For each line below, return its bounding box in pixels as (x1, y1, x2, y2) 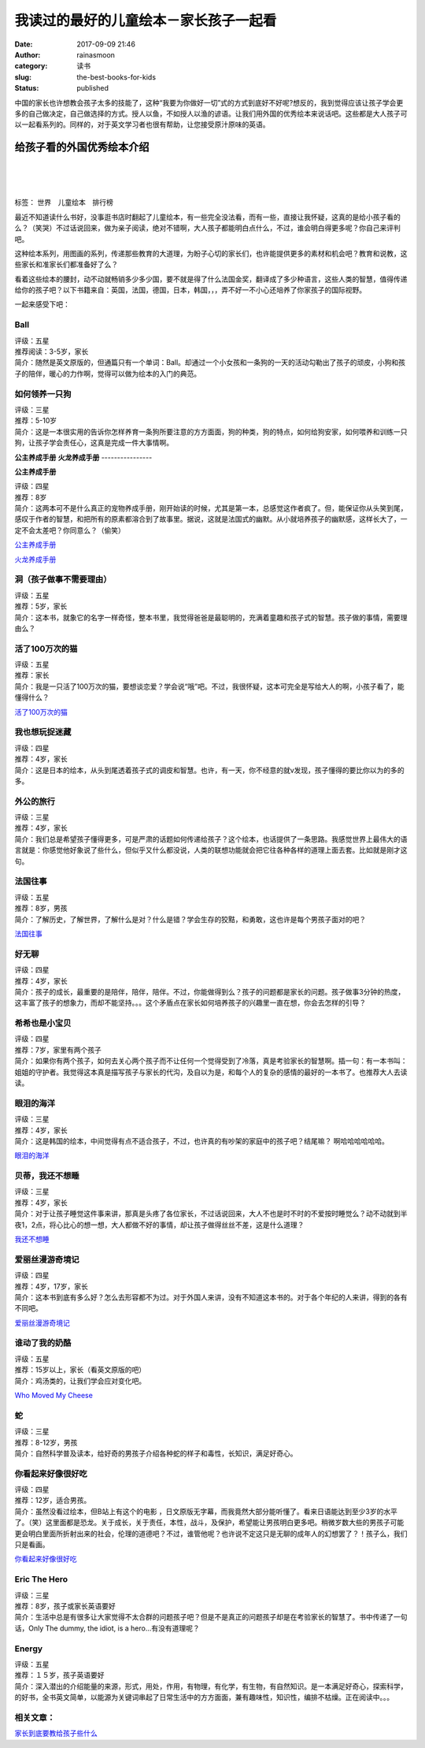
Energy (14, 1643, 43, 1654)
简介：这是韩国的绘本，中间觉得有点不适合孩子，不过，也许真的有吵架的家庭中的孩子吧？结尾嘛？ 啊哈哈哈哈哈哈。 (14, 1136, 389, 1146)
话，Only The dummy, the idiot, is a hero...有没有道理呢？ (14, 1623, 200, 1633)
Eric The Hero (14, 1574, 68, 1585)
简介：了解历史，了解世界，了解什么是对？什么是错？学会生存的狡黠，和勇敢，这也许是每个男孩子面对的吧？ (14, 914, 366, 924)
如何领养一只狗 (14, 389, 72, 400)
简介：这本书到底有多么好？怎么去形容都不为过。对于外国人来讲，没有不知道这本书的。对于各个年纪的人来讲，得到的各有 (14, 1292, 408, 1302)
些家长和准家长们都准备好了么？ (14, 260, 118, 270)
